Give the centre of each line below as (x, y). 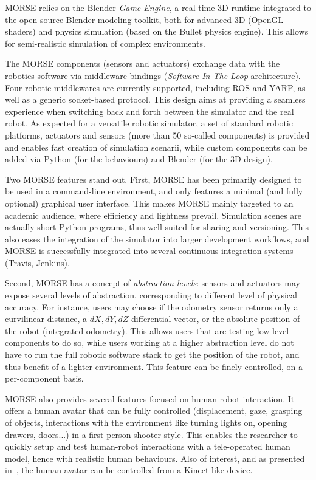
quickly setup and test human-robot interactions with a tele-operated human (148, 446)
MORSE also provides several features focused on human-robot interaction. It (150, 398)
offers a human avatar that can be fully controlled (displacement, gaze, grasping (154, 410)
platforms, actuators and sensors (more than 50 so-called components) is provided (157, 135)
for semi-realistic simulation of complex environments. (105, 43)
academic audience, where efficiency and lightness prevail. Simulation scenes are (153, 215)
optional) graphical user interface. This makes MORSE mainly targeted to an (149, 203)
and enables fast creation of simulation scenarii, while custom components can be (156, 147)
